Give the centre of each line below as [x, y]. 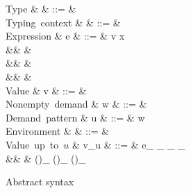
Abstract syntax [40, 182]
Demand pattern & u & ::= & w [75, 117]
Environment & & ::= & [58, 131]
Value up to [32, 144]
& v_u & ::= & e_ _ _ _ [128, 144]
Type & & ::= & [41, 8]
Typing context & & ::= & [63, 22]
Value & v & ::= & [46, 90]
